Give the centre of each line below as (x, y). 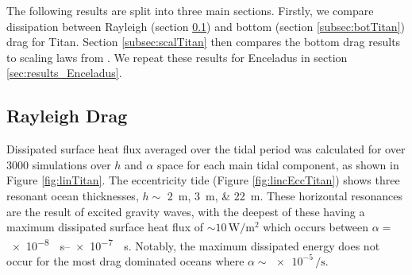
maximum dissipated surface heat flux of (105, 227)
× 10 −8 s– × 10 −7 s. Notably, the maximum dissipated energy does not (196, 244)
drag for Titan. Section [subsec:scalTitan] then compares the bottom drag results (204, 42)
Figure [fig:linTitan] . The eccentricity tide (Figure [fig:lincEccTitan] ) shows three (203, 180)
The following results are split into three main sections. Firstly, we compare (190, 10)
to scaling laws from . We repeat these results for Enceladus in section (177, 57)
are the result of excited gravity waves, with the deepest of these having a (186, 211)
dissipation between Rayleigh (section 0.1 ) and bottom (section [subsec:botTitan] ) (206, 26)
